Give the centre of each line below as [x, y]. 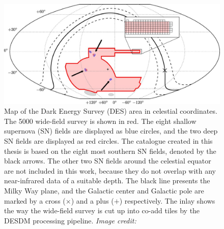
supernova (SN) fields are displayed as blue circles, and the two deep [111, 131]
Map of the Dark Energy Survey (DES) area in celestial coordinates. [111, 111]
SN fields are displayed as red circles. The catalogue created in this [108, 141]
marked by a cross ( [35, 200]
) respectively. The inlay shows [167, 200]
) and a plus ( [92, 200]
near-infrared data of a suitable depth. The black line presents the [107, 181]
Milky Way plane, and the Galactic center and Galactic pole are [104, 191]
